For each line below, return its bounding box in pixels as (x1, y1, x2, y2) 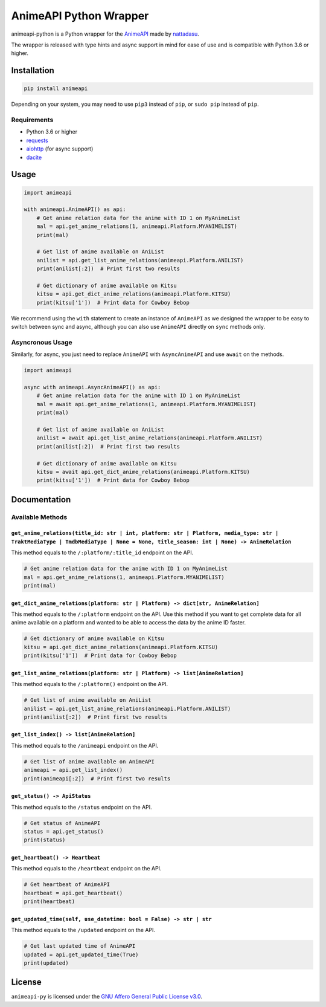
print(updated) (24, 959, 69, 967)
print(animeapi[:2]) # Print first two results (24, 775, 171, 782)
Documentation (11, 494, 71, 505)
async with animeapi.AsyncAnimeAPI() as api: (24, 384, 161, 390)
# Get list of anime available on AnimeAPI (24, 758, 155, 765)
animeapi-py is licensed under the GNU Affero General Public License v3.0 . (11, 993, 202, 1000)
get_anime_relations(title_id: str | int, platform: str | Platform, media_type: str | (11, 529, 279, 537)
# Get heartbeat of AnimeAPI (24, 881, 110, 888)
